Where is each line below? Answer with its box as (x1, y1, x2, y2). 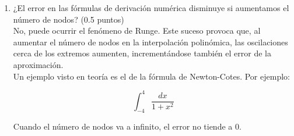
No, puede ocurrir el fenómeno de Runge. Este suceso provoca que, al (13, 24, 261, 37)
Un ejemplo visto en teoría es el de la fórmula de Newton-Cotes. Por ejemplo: (13, 70, 290, 82)
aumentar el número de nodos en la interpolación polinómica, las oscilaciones (13, 35, 288, 48)
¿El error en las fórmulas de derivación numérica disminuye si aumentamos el (13, 2, 289, 13)
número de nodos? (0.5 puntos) (13, 13, 124, 25)
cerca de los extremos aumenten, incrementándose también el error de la (13, 47, 271, 59)
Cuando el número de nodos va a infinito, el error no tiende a (13, 120, 233, 133)
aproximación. (13, 58, 64, 70)
